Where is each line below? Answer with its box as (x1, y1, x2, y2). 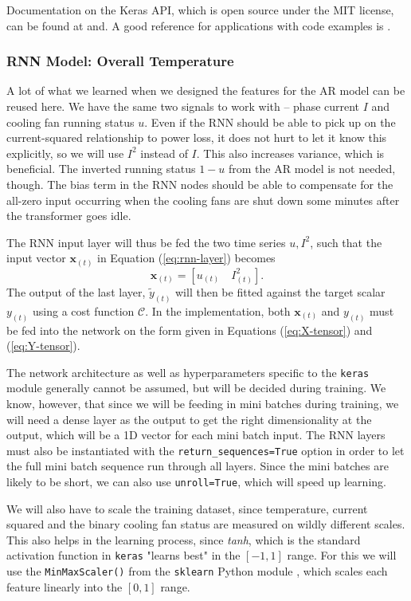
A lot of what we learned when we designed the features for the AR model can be (6, 82, 405, 99)
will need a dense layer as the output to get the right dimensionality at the (6, 410, 372, 427)
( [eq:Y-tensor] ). (6, 337, 80, 354)
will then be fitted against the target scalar (175, 283, 386, 300)
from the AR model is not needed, (228, 160, 396, 177)
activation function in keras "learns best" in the (6, 547, 241, 564)
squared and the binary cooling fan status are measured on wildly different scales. (6, 516, 405, 532)
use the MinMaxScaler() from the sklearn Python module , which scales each (6, 563, 388, 579)
